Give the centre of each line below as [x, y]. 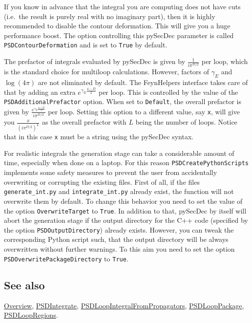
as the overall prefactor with [84, 122]
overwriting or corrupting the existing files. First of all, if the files [102, 182]
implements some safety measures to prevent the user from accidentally [111, 172]
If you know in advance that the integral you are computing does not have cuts [122, 6]
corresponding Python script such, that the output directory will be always [116, 239]
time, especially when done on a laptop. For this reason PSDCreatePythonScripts [126, 162]
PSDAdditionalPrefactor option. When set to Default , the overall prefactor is [123, 101]
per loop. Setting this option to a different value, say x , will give [144, 111]
